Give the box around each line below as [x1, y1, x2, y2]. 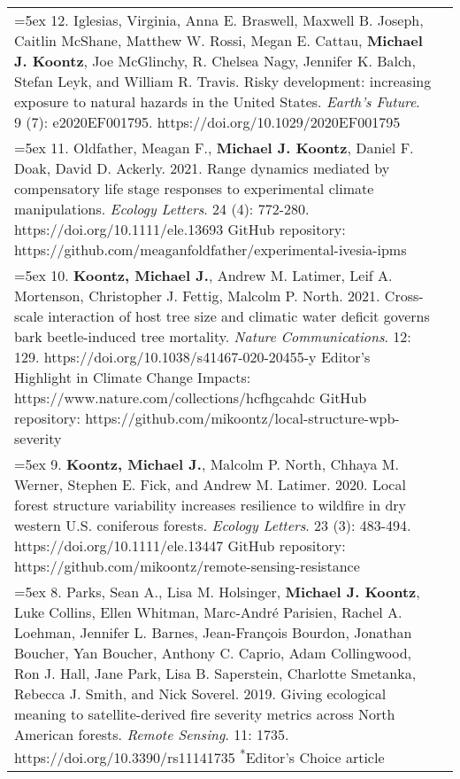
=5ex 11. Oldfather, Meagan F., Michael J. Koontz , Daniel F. [14, 137, 414, 158]
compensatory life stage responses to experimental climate [14, 178, 374, 199]
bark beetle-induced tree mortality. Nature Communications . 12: [14, 326, 411, 347]
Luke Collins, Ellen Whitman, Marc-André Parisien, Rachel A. [14, 602, 402, 622]
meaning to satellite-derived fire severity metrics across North [14, 704, 395, 724]
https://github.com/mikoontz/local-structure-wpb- [85, 408, 400, 428]
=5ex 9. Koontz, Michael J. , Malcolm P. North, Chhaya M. [14, 454, 399, 474]
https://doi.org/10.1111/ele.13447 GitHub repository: [14, 535, 346, 556]
